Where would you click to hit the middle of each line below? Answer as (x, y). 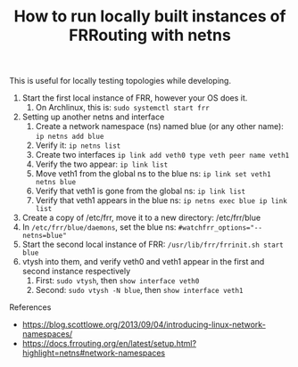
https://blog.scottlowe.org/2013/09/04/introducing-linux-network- (144, 325)
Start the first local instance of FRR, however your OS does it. (135, 98)
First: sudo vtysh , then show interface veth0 (117, 281)
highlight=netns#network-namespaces (94, 353)
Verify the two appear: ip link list (102, 164)
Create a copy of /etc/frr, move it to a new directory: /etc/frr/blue (141, 218)
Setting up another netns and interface (93, 117)
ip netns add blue (70, 137)
